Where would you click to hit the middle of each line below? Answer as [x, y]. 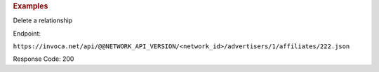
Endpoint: [27, 33]
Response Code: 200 [44, 59]
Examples [31, 6]
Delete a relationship [43, 20]
